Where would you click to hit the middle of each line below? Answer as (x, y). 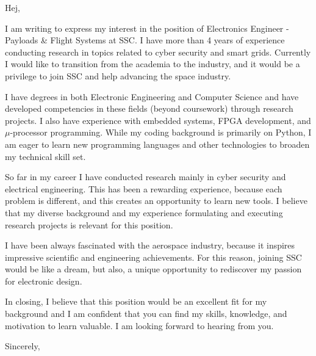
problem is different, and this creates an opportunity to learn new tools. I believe (156, 201)
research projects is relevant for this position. (89, 224)
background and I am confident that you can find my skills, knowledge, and (146, 314)
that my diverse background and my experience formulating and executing (144, 212)
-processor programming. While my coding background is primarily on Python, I (161, 132)
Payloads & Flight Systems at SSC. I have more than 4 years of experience (145, 40)
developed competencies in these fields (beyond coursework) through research (149, 108)
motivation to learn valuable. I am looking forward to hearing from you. (139, 325)
